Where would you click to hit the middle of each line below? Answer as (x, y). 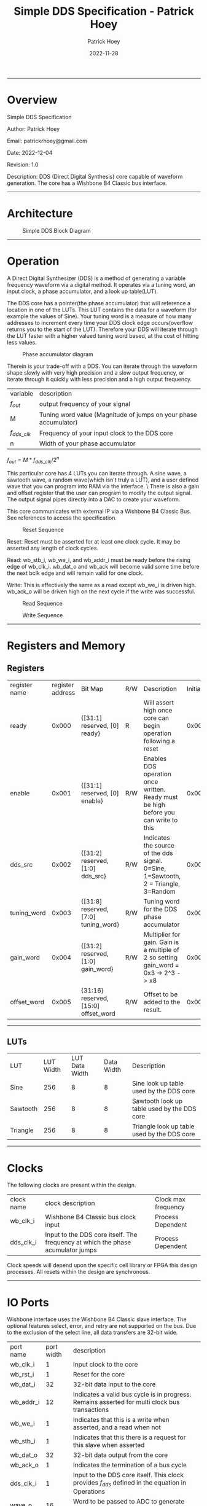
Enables (155, 759)
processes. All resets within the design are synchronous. (79, 1272)
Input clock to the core (106, 1365)
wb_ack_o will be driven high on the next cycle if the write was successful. (101, 591)
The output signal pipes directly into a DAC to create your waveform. (94, 499)
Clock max (170, 1200)
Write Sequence (43, 615)
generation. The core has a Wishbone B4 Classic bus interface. (87, 183)
